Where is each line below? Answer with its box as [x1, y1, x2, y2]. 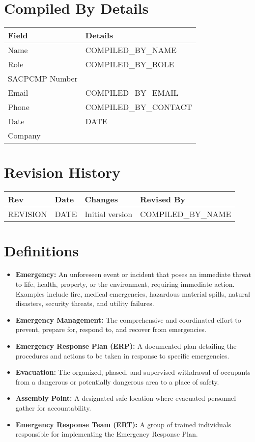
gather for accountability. [15, 402, 91, 413]
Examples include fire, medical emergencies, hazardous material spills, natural [15, 288, 250, 299]
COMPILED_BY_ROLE [85, 58, 174, 70]
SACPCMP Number [8, 73, 78, 84]
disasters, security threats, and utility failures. [15, 298, 154, 308]
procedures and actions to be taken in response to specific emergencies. [15, 350, 229, 360]
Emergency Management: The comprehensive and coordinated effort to [15, 314, 241, 325]
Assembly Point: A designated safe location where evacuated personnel [15, 393, 236, 403]
